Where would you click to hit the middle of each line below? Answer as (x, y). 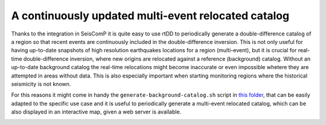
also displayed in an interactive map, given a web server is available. (96, 112)
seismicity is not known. (41, 84)
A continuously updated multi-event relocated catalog (150, 16)
